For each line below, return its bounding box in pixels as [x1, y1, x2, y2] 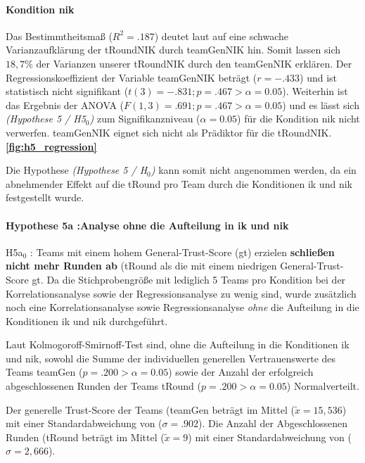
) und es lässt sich [282, 97, 359, 112]
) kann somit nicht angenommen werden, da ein [151, 163, 357, 177]
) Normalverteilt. [286, 379, 359, 393]
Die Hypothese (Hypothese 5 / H [6, 163, 148, 177]
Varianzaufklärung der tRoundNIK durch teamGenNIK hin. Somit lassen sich [6, 42, 340, 57]
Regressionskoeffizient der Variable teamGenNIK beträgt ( [6, 70, 257, 84]
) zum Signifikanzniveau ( [89, 111, 200, 126]
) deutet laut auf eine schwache [154, 28, 288, 43]
